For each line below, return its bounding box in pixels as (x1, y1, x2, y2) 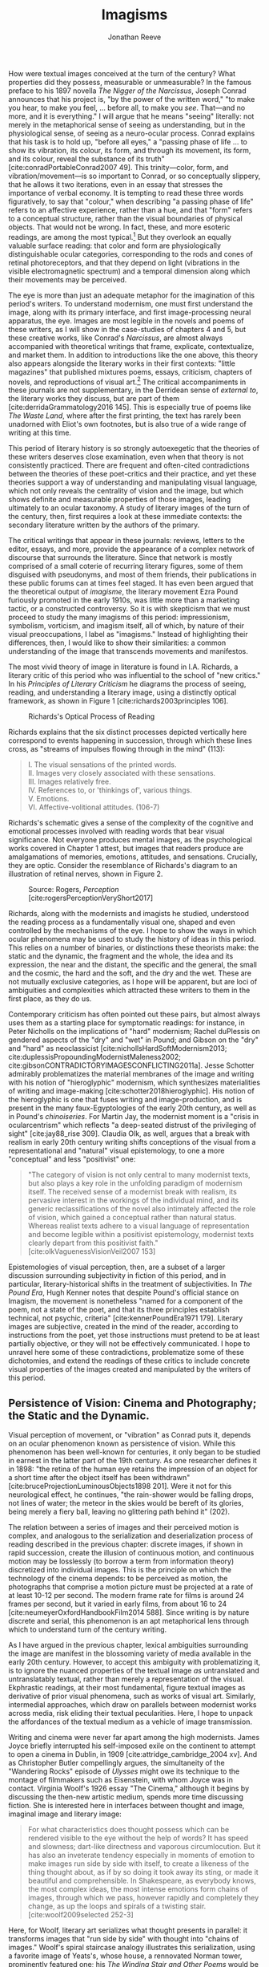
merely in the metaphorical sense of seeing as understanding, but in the (8, 120, 246, 129)
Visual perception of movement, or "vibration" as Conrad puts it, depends (8, 1430, 251, 1440)
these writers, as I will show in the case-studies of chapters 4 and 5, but (8, 324, 247, 334)
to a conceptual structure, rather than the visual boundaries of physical (8, 213, 243, 223)
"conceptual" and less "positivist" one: (8, 1154, 136, 1164)
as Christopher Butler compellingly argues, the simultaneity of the (8, 1758, 226, 1768)
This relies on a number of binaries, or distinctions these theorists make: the (8, 943, 259, 952)
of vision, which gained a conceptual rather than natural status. (27, 1213, 237, 1223)
